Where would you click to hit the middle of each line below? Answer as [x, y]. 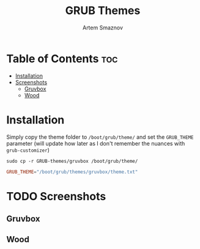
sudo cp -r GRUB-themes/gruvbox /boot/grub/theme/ [72, 161]
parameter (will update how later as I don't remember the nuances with [96, 143]
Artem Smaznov [103, 28]
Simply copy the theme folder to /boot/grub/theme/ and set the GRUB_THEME [100, 137]
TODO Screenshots [56, 196]
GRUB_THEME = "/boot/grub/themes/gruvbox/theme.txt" [72, 172]
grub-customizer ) [28, 150]
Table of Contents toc [62, 58]
